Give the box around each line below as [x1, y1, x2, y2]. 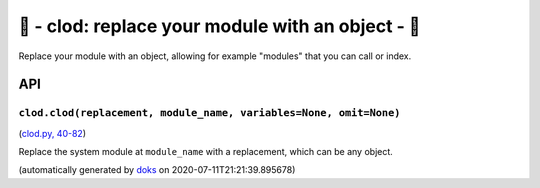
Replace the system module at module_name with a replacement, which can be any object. [18, 146, 394, 158]
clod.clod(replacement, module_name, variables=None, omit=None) [18, 106, 401, 120]
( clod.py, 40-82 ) [18, 127, 87, 139]
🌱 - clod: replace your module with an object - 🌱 [18, 15, 421, 37]
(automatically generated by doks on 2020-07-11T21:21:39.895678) [18, 164, 296, 176]
